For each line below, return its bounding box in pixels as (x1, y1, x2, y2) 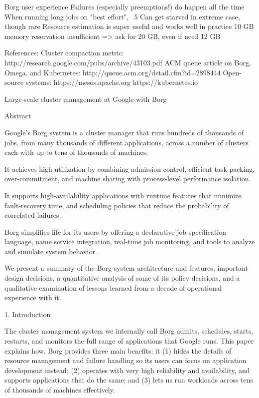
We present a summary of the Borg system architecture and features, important (4, 263, 248, 273)
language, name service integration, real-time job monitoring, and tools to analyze (4, 236, 255, 247)
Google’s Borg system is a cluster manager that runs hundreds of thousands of (4, 127, 244, 137)
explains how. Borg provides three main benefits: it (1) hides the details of (4, 345, 232, 356)
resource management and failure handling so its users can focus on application (4, 355, 247, 366)
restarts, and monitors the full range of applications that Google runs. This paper (4, 336, 254, 346)
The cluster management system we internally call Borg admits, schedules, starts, (4, 326, 254, 336)
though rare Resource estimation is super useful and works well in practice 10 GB (4, 21, 254, 31)
